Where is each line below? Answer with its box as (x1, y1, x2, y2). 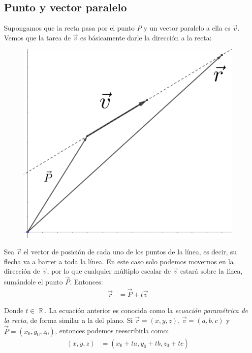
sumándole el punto (4, 277, 63, 287)
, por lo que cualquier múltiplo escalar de (47, 266, 171, 276)
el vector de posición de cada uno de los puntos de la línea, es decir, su (24, 247, 237, 257)
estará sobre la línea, (180, 266, 243, 276)
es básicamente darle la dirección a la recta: (80, 32, 212, 42)
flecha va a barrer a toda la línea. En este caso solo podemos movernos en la (4, 256, 234, 266)
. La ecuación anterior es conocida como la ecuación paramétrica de (45, 305, 248, 316)
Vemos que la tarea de (4, 32, 71, 42)
